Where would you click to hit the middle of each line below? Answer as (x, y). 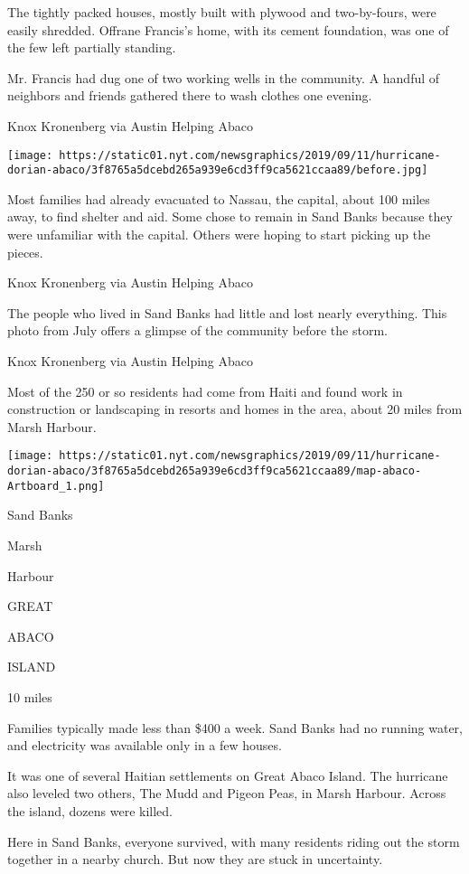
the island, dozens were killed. (90, 810)
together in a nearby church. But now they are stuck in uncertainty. (195, 859)
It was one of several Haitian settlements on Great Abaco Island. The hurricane (228, 775)
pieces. (25, 252)
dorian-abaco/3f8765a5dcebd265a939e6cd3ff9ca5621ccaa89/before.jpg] (218, 170)
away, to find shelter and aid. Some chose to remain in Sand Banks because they (230, 216)
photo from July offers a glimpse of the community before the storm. (197, 330)
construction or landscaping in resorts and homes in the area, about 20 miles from (235, 409)
